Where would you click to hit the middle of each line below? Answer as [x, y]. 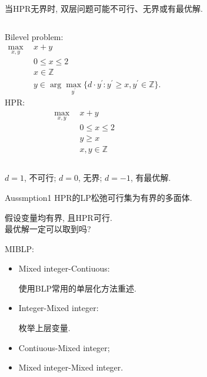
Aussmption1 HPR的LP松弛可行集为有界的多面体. [99, 197]
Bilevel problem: [34, 36]
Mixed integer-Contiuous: [64, 268]
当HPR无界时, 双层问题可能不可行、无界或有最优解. [104, 8]
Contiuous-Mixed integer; [64, 347]
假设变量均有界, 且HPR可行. [59, 217]
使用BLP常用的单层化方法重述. [77, 288]
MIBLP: [19, 248]
